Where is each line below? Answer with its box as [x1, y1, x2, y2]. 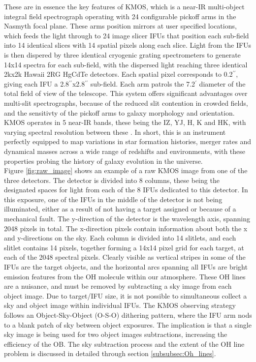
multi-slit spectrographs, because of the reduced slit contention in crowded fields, [4, 97, 248, 108]
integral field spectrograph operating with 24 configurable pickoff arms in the [4, 11, 236, 21]
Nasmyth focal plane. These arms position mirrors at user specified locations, [4, 21, 237, 31]
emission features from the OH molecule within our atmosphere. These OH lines [4, 271, 246, 281]
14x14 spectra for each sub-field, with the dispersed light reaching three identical [4, 59, 248, 69]
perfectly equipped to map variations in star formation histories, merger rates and [4, 136, 251, 147]
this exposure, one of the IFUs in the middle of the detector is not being [4, 194, 223, 204]
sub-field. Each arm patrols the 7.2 [90, 78, 195, 89]
